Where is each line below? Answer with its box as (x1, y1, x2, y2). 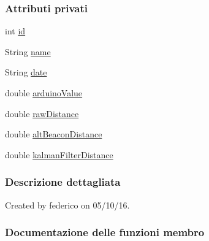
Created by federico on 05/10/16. (5, 198, 130, 211)
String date (5, 66, 47, 78)
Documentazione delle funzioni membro (5, 224, 205, 240)
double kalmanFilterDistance (5, 148, 113, 161)
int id (5, 25, 26, 37)
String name (5, 45, 51, 58)
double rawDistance (5, 107, 79, 120)
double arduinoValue (5, 86, 83, 99)
